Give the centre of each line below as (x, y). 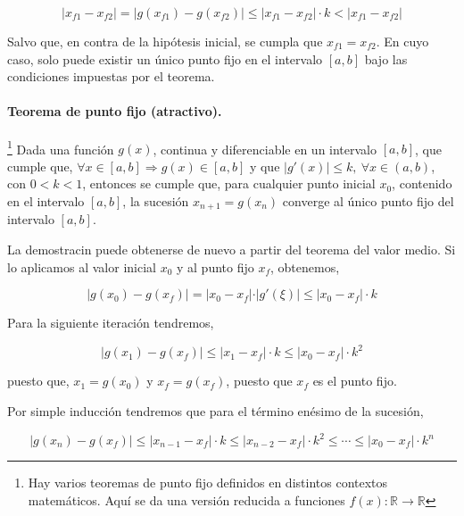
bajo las (386, 58)
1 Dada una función (61, 147)
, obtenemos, (305, 266)
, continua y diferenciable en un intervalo (265, 149)
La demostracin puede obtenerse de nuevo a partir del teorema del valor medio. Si (232, 250)
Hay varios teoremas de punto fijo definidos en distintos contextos (208, 483)
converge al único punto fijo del (368, 201)
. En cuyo (402, 41)
